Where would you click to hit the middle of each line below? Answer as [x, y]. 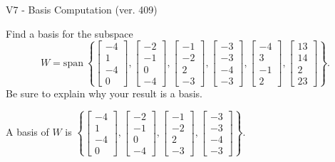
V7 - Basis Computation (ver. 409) [82, 9]
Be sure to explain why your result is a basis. [104, 93]
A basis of [27, 132]
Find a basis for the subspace [69, 33]
